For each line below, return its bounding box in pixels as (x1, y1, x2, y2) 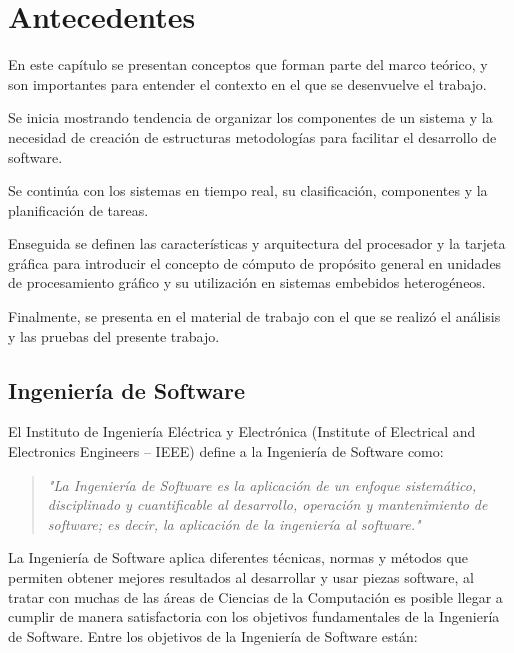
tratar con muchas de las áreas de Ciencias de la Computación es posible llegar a (8, 586, 503, 607)
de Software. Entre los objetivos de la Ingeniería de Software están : (8, 625, 418, 646)
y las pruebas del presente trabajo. (8, 325, 220, 346)
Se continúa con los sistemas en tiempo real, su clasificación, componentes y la (8, 180, 488, 201)
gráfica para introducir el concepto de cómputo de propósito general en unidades (8, 252, 502, 273)
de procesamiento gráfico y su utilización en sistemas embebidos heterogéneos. (8, 272, 486, 293)
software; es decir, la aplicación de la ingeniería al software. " (47, 513, 421, 534)
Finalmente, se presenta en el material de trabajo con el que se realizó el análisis (8, 306, 501, 327)
